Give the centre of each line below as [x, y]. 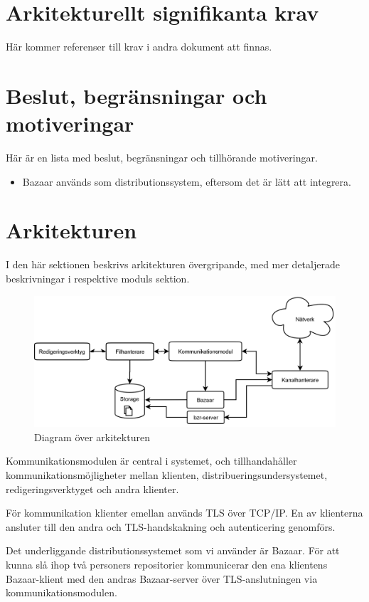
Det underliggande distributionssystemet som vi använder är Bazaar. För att [173, 550]
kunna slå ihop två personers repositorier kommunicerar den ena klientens [167, 564]
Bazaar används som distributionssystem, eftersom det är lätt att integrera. [187, 181]
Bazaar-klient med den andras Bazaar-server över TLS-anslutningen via [162, 578]
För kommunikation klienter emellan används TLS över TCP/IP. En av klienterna [184, 513]
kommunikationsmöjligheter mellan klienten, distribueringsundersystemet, [167, 474]
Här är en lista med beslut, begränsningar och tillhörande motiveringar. [162, 158]
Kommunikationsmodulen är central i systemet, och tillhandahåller [151, 461]
